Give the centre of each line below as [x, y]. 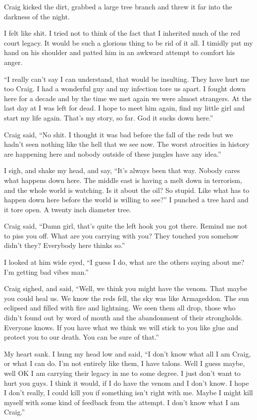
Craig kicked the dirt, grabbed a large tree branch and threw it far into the [118, 6]
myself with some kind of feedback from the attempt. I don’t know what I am [122, 402]
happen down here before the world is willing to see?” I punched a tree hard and [126, 200]
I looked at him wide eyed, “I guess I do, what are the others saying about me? [124, 262]
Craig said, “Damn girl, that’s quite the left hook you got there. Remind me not [126, 226]
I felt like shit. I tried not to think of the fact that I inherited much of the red [122, 33]
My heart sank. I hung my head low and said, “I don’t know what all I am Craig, [128, 353]
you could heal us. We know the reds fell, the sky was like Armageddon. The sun [127, 298]
